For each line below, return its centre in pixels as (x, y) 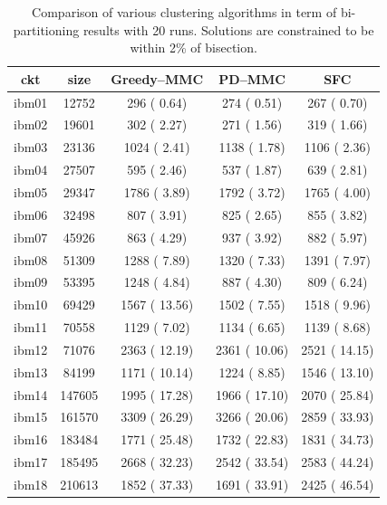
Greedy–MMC (157, 78)
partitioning (46, 29)
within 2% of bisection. (193, 48)
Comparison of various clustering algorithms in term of (184, 12)
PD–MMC (252, 78)
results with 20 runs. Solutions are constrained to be (228, 29)
